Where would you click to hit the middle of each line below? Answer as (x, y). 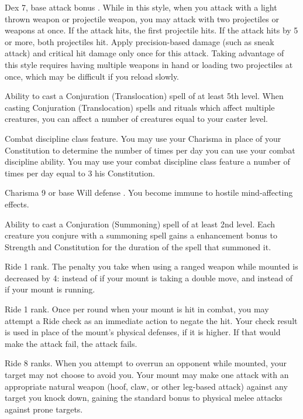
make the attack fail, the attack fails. (71, 343)
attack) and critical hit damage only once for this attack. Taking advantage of (144, 53)
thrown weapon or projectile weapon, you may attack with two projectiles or (142, 18)
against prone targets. (44, 409)
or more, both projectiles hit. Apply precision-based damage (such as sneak (140, 41)
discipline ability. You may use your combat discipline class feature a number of (147, 161)
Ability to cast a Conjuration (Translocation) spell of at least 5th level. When (144, 96)
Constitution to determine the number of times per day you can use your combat (150, 150)
